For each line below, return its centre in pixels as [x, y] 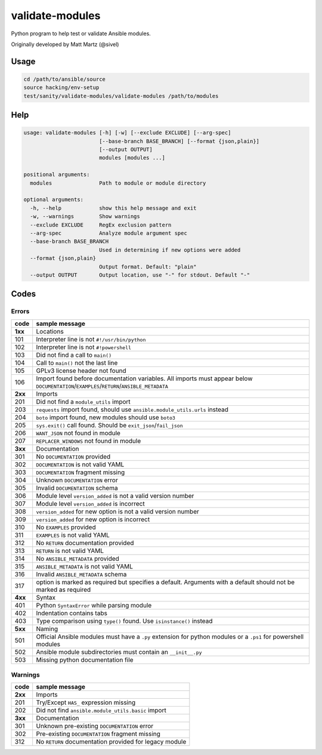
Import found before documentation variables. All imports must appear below [144, 378]
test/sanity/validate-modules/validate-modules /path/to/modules [121, 96]
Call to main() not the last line [77, 363]
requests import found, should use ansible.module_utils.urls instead [132, 409]
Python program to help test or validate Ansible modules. [81, 33]
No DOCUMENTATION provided [73, 456]
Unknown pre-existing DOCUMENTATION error [95, 726]
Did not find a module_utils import [83, 402]
